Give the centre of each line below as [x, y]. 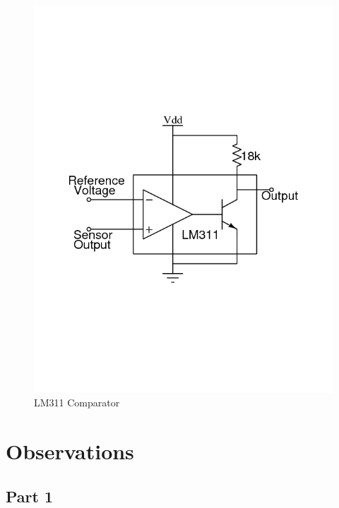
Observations [70, 451]
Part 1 [30, 496]
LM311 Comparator [77, 403]
